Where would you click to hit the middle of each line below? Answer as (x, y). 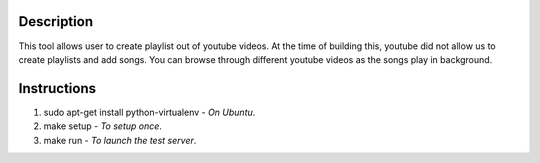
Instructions (57, 88)
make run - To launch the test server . (120, 140)
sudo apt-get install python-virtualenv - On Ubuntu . (149, 112)
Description (56, 21)
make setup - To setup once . (102, 126)
